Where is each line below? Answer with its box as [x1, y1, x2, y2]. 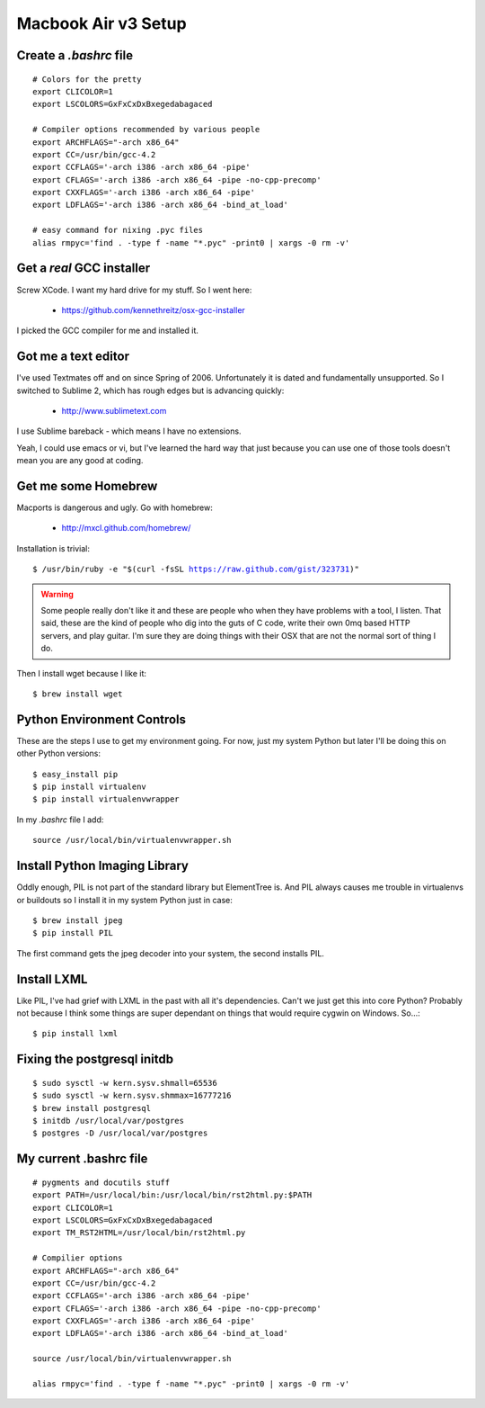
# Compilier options [32, 1253, 123, 1263]
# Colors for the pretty [32, 74, 142, 85]
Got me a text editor [16, 349, 130, 364]
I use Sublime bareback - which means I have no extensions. [16, 426, 242, 436]
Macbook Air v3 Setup [16, 13, 188, 33]
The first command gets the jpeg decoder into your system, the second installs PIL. [16, 947, 325, 958]
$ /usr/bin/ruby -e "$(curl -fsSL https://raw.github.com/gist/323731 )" [32, 564, 359, 575]
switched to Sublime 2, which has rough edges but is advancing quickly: [16, 385, 285, 396]
